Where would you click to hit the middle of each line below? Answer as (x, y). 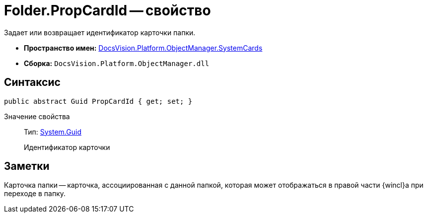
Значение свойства (37, 116)
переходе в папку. (35, 194)
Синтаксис (32, 82)
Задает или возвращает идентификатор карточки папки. (100, 32)
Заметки (27, 166)
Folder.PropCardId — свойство (107, 10)
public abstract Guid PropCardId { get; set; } (98, 101)
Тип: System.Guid (53, 132)
